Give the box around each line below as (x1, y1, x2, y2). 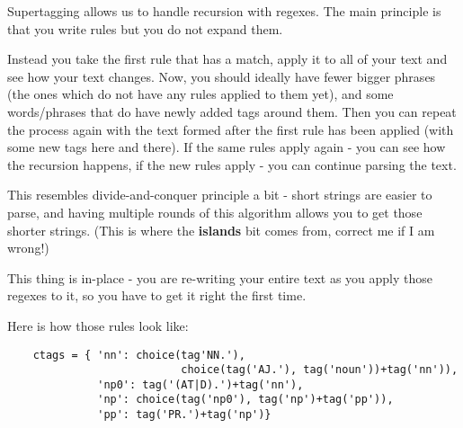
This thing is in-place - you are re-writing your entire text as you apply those (7, 268, 432, 287)
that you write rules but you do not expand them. (7, 19, 283, 38)
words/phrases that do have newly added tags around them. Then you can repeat (7, 102, 457, 120)
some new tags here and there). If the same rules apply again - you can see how (7, 138, 446, 156)
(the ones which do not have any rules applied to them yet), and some (7, 85, 394, 103)
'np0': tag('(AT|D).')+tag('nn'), (97, 378, 304, 391)
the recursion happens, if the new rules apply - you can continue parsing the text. (7, 155, 457, 174)
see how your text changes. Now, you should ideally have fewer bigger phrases (7, 67, 436, 85)
